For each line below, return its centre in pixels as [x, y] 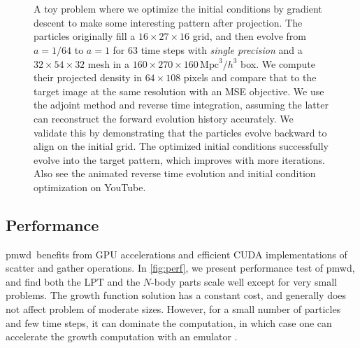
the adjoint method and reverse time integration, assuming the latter [181, 105]
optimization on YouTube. [90, 187]
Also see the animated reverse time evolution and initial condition [175, 173]
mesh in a [108, 63]
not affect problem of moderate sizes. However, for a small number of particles [173, 309]
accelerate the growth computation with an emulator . [122, 336]
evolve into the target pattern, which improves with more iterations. [179, 159]
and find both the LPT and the [73, 281]
